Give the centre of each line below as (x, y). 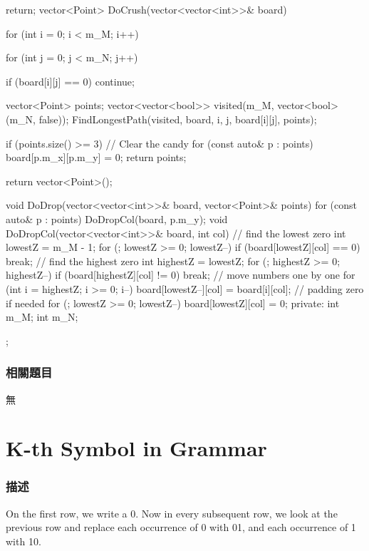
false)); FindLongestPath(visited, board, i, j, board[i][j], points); (178, 119)
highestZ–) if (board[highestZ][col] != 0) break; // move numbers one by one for (181, 275)
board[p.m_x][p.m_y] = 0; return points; (96, 157)
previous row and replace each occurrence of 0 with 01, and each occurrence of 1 (181, 527)
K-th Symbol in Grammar (136, 448)
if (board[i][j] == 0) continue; (70, 81)
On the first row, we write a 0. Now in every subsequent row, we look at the (172, 513)
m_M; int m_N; (42, 317)
